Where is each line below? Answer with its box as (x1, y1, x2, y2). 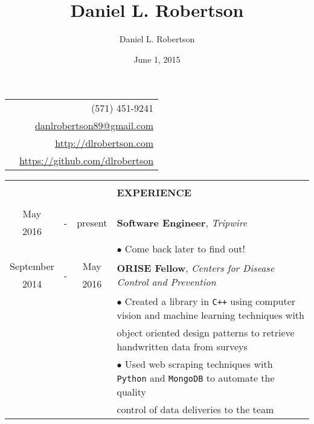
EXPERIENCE (117, 185, 191, 200)
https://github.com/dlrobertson (19, 153, 154, 168)
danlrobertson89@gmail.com (34, 118, 154, 133)
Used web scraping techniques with (124, 357, 273, 371)
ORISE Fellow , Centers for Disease (117, 261, 275, 275)
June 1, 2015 (133, 53, 181, 65)
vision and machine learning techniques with (117, 308, 304, 323)
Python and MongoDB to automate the (117, 371, 275, 385)
